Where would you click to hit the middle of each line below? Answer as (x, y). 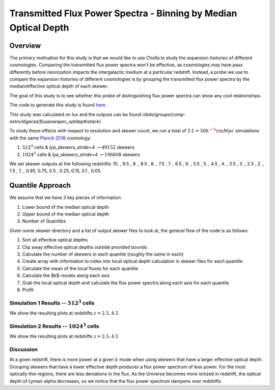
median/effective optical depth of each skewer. (59, 86)
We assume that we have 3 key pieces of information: (66, 198)
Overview (25, 46)
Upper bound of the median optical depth (66, 214)
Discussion (24, 349)
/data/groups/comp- (164, 114)
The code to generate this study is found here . (58, 105)
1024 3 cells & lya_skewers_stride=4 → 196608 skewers (81, 154)
